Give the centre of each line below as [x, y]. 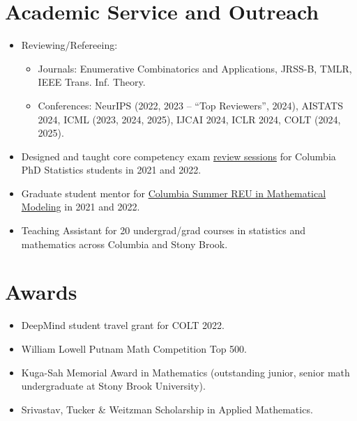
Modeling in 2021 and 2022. [81, 207]
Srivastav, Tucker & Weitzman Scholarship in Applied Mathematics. [167, 409]
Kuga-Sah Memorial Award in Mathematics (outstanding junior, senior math [185, 372]
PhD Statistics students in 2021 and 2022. [111, 170]
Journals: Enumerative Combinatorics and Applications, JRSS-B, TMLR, [195, 68]
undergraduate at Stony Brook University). [113, 386]
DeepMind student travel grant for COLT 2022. [123, 325]
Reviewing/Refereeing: [69, 45]
